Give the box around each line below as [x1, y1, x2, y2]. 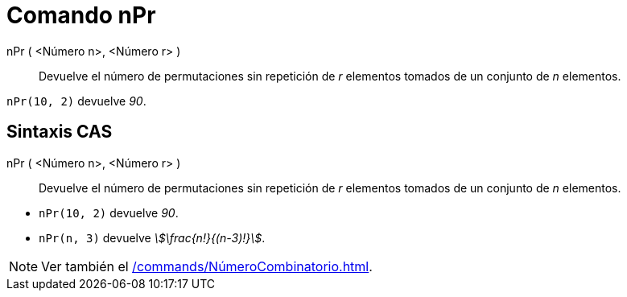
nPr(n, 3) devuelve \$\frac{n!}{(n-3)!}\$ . [39, 230, 266, 245]
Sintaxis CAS [6, 122, 113, 142]
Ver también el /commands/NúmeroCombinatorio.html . [41, 258, 373, 274]
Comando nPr [6, 2, 156, 29]
